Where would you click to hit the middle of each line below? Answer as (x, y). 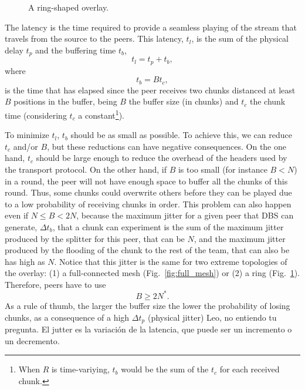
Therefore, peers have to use (55, 284)
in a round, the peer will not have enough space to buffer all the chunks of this (146, 181)
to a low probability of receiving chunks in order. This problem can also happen (148, 204)
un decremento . (32, 340)
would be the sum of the (165, 369)
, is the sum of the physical (240, 38)
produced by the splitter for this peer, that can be (95, 238)
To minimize (27, 135)
